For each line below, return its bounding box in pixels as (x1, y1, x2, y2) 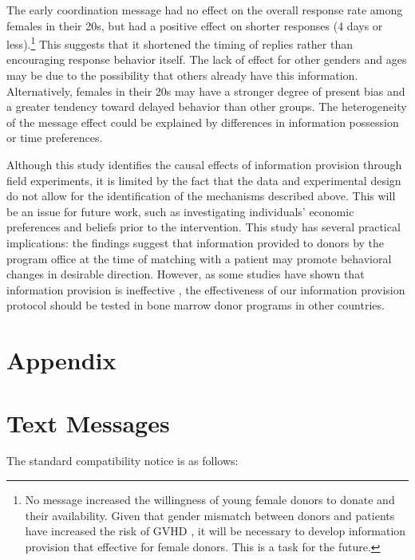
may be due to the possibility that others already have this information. (6, 67, 358, 84)
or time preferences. (6, 129, 103, 146)
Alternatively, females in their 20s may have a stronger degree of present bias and (6, 82, 405, 99)
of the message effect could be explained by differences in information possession (6, 113, 399, 130)
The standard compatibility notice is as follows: (6, 452, 239, 469)
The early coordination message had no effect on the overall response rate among (6, 2, 403, 18)
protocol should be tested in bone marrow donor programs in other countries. (6, 297, 385, 314)
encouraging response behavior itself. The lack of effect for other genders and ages (6, 51, 407, 68)
